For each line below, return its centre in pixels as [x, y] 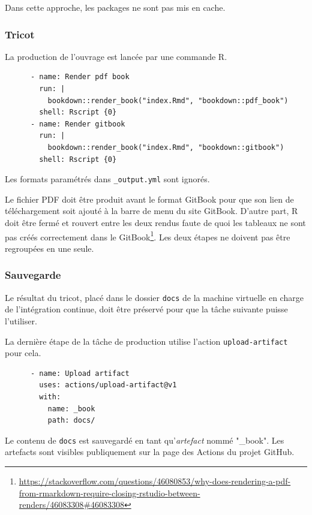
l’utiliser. [21, 320]
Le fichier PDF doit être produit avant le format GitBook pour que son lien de [149, 199]
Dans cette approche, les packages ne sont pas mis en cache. [115, 7]
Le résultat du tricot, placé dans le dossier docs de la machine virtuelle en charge [154, 297]
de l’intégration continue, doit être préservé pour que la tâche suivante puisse [146, 309]
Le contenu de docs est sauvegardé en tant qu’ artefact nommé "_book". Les [145, 440]
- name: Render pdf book [80, 77]
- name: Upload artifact [80, 373]
